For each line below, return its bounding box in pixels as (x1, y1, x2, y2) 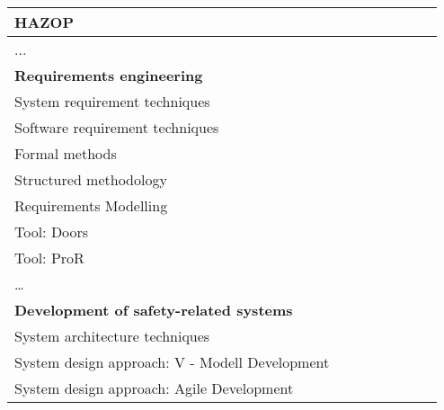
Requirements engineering (14, 65, 203, 85)
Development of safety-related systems (14, 299, 293, 320)
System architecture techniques (14, 325, 210, 346)
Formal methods (14, 143, 117, 164)
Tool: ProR (14, 247, 84, 268)
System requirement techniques (14, 91, 210, 111)
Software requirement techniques (14, 117, 219, 138)
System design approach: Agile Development (14, 378, 294, 398)
